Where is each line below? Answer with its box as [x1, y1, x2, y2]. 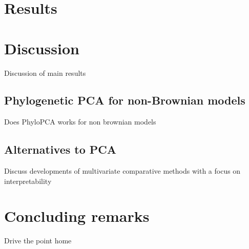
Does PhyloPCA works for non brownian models [4, 116, 156, 127]
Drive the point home [4, 235, 72, 246]
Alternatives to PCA [4, 141, 117, 157]
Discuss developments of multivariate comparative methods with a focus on [4, 165, 241, 176]
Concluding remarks [4, 205, 150, 226]
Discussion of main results [4, 67, 86, 78]
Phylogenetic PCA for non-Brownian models [4, 92, 245, 108]
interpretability [4, 175, 52, 186]
